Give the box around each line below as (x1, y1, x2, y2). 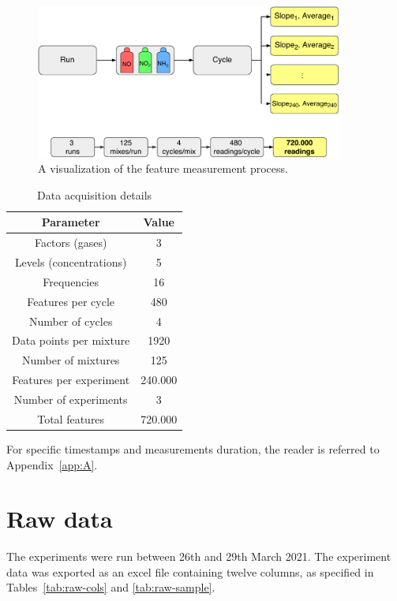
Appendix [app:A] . (6, 456, 98, 472)
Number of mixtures (21, 352, 120, 368)
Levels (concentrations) (14, 254, 127, 271)
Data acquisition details (37, 186, 152, 203)
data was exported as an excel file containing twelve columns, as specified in (6, 563, 374, 580)
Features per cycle (27, 293, 115, 309)
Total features (37, 410, 105, 427)
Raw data (6, 502, 113, 535)
